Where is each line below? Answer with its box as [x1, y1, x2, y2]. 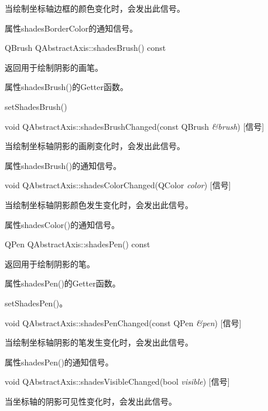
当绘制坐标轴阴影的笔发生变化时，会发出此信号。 [5, 336, 193, 348]
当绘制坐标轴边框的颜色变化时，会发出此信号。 [5, 2, 185, 14]
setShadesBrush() [5, 100, 67, 112]
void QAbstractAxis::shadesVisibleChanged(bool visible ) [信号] [5, 375, 230, 388]
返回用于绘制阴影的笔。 [5, 257, 95, 270]
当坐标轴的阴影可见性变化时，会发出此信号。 [5, 395, 177, 407]
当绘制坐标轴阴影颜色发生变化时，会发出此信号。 [5, 198, 193, 210]
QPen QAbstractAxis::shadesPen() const [5, 238, 150, 250]
